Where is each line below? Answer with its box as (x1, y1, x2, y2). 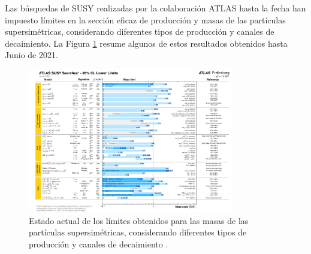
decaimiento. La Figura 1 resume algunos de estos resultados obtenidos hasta (5, 37, 288, 49)
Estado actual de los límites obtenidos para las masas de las (29, 214, 249, 226)
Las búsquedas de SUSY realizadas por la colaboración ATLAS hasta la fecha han (5, 2, 306, 14)
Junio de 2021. (5, 49, 58, 61)
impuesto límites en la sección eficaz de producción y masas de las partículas (5, 13, 286, 26)
